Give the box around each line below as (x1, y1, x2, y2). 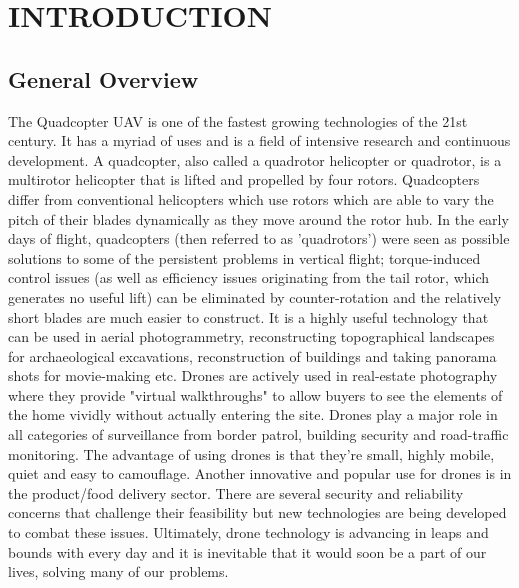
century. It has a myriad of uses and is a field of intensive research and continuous (8, 130, 511, 151)
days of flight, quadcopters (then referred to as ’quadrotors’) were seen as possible (8, 228, 510, 249)
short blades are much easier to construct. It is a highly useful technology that (8, 306, 489, 327)
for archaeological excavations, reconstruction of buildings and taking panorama (8, 345, 497, 366)
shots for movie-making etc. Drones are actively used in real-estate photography (8, 365, 498, 386)
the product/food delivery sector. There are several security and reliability (8, 482, 464, 503)
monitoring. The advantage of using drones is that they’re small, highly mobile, (8, 443, 495, 464)
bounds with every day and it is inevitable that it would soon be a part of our (8, 541, 487, 562)
